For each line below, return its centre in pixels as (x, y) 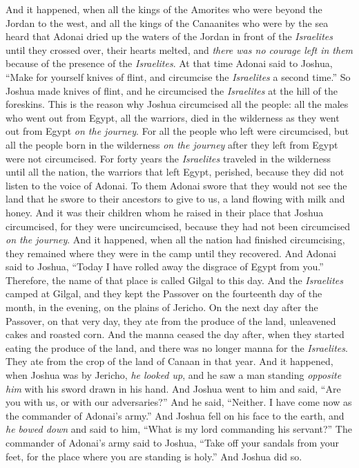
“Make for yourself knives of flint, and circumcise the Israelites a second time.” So (178, 76)
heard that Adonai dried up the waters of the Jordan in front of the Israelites (169, 36)
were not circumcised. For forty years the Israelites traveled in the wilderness (168, 158)
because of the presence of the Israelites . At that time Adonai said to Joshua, (169, 63)
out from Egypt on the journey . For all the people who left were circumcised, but (177, 131)
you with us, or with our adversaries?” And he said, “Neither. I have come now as (179, 402)
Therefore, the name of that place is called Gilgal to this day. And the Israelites (174, 280)
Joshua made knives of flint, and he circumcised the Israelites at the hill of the (172, 90)
